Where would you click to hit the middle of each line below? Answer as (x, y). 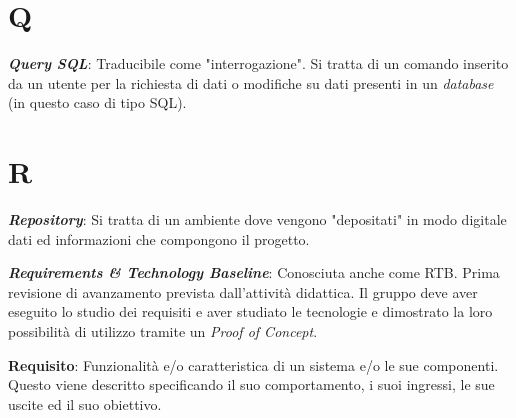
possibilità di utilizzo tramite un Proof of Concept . (163, 331)
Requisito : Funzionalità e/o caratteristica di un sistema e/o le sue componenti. (253, 364)
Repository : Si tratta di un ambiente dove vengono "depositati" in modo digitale (257, 219)
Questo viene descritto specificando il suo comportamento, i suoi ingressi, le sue (251, 384)
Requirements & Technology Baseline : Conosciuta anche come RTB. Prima (254, 272)
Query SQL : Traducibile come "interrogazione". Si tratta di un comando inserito (258, 63)
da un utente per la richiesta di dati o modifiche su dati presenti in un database (251, 82)
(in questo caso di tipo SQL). (97, 102)
